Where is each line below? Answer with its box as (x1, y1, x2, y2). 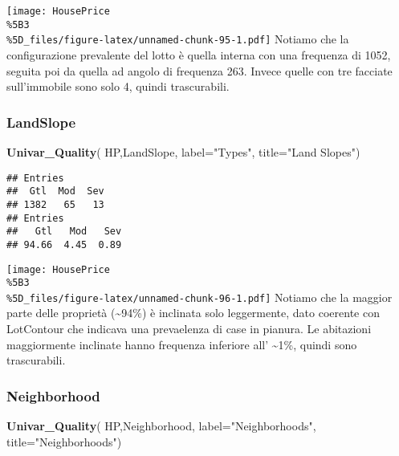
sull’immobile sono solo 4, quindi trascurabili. (6, 78, 230, 95)
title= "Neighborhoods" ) (6, 433, 122, 450)
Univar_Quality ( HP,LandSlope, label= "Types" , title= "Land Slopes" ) (6, 143, 360, 160)
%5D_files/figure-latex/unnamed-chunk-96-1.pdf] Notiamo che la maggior (6, 288, 393, 305)
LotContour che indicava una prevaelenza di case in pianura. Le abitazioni (6, 320, 372, 337)
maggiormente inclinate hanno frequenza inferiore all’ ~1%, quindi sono (6, 336, 357, 352)
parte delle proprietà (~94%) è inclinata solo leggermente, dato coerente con (6, 304, 380, 321)
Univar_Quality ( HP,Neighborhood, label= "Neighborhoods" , (6, 417, 316, 434)
